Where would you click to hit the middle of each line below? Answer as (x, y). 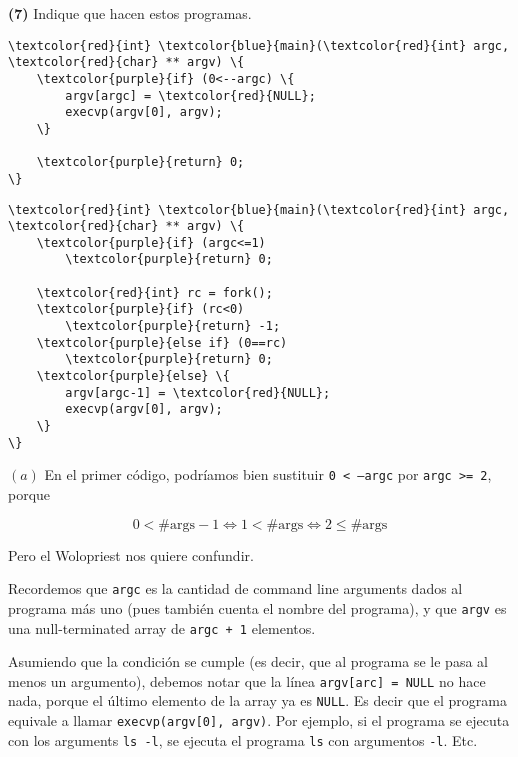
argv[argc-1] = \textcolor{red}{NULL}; (198, 392)
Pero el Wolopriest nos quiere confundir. (131, 554)
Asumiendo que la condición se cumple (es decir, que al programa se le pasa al (248, 661)
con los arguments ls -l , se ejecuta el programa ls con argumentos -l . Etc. (243, 739)
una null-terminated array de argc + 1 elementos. (162, 627)
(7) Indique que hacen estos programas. (130, 13)
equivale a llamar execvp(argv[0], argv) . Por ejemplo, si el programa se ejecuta (259, 720)
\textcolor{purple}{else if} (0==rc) (162, 342)
